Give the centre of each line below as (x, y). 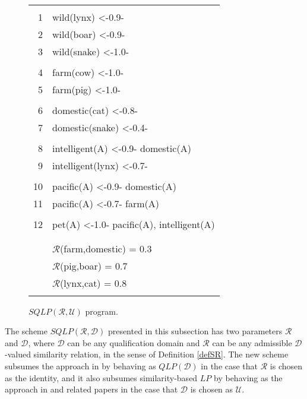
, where (41, 342)
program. (102, 311)
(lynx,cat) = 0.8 (94, 283)
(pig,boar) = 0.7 (94, 265)
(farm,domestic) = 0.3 (106, 248)
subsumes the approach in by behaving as (80, 366)
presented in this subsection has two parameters (195, 331)
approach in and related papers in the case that (91, 389)
